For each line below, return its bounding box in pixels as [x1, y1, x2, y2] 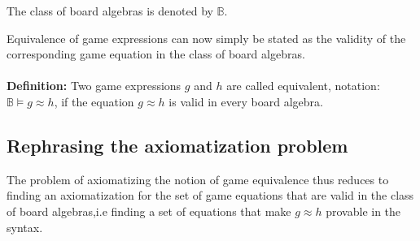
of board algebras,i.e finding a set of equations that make [7, 202, 291, 219]
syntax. [7, 218, 43, 235]
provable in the [326, 202, 401, 219]
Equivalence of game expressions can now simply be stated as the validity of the [7, 29, 406, 46]
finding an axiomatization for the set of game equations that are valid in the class [7, 187, 414, 204]
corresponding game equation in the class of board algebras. [7, 45, 305, 62]
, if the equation [54, 93, 134, 110]
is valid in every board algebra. [168, 93, 323, 110]
